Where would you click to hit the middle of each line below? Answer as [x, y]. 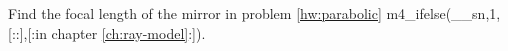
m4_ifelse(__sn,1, [443, 13]
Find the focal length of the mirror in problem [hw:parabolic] [195, 13]
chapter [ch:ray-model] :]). [128, 32]
